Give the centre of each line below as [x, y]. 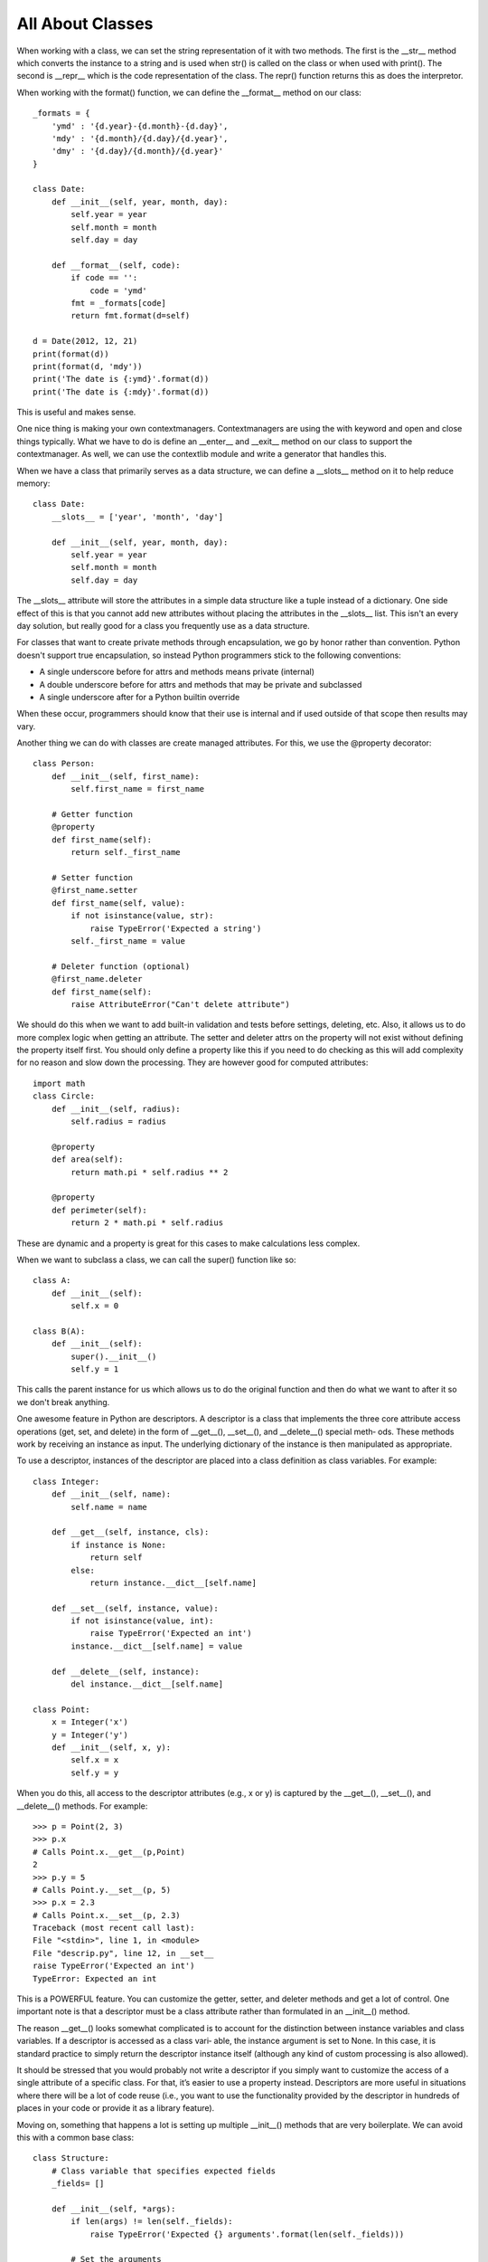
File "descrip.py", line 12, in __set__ [123, 1953]
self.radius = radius [119, 1121]
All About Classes [85, 24]
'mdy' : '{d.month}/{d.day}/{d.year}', [140, 138]
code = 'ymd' [119, 290]
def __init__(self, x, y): [111, 1747]
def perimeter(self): [99, 1210]
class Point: [61, 1709]
